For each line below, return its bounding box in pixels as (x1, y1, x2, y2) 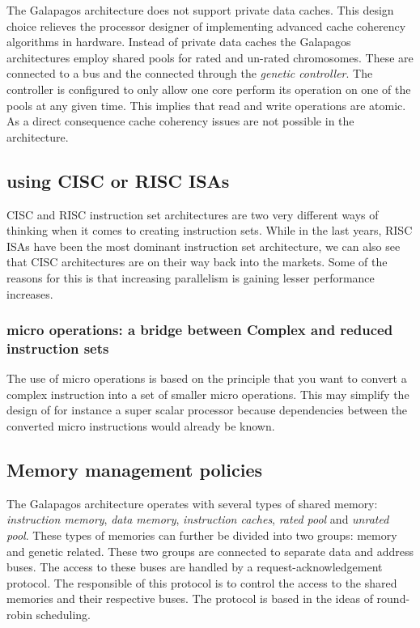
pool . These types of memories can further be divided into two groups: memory (6, 527, 397, 544)
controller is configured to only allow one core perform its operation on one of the (6, 80, 411, 97)
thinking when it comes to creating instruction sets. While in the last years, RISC (6, 222, 413, 239)
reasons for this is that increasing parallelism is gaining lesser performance (6, 269, 375, 286)
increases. (6, 285, 53, 302)
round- (376, 590, 410, 607)
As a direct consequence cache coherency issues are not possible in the (6, 112, 354, 129)
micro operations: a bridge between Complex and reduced (6, 320, 393, 340)
